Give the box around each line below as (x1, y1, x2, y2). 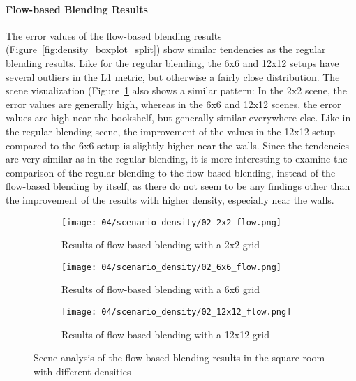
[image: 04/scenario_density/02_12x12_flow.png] (61, 307, 292, 317)
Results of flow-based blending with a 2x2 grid (61, 237, 260, 252)
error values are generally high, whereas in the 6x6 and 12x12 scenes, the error (6, 96, 341, 111)
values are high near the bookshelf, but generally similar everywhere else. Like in (6, 110, 351, 125)
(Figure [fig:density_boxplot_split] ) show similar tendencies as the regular (6, 42, 326, 57)
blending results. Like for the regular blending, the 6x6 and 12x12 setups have (6, 55, 339, 70)
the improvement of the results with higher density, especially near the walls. (6, 192, 334, 207)
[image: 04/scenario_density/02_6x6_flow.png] (61, 262, 281, 272)
